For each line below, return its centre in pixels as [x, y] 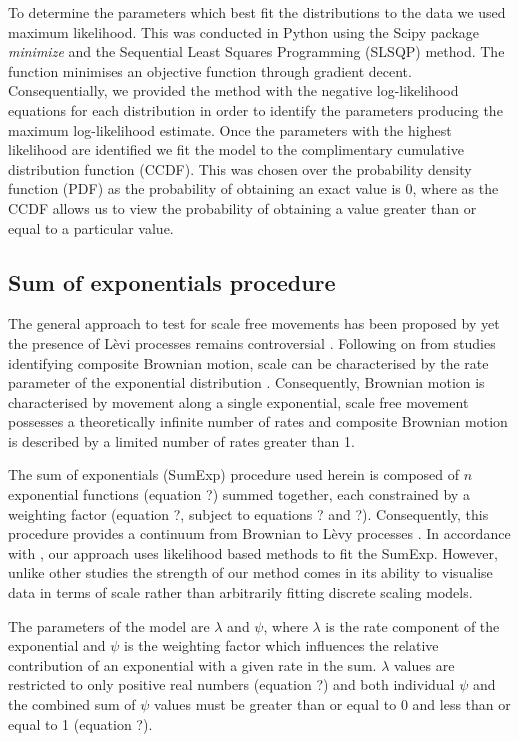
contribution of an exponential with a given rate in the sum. [192, 664]
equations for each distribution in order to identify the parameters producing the [255, 109]
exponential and [57, 645]
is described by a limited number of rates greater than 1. [181, 440]
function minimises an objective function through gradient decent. [210, 70]
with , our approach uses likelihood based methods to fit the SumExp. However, [253, 552]
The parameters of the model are [109, 625]
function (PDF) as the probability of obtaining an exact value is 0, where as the [253, 188]
